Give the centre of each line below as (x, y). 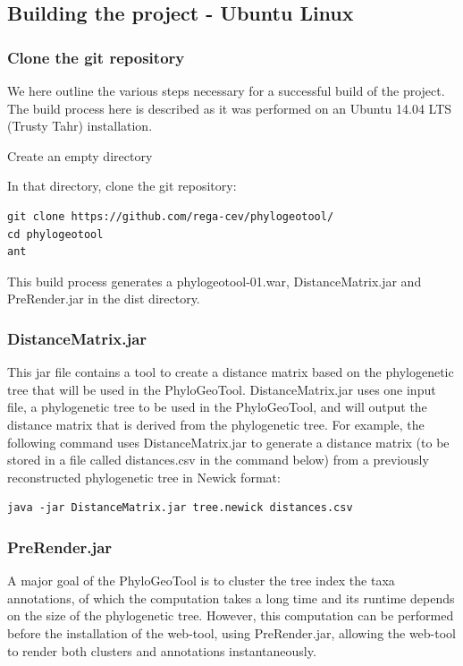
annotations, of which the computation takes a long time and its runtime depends (231, 598)
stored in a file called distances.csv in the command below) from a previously (218, 460)
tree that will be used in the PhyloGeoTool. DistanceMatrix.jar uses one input (222, 389)
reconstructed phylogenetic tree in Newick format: (144, 477)
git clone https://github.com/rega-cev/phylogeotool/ (171, 216)
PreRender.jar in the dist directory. (104, 299)
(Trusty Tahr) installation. (80, 126)
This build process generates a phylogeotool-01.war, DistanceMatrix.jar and (215, 281)
